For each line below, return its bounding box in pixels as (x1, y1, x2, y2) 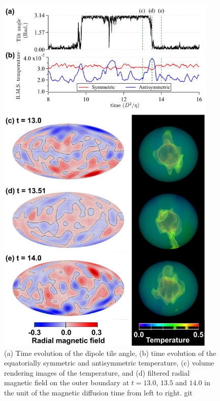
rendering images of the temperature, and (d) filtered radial (4, 367, 190, 378)
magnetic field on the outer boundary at (4, 377, 129, 388)
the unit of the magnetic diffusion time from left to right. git (4, 387, 193, 397)
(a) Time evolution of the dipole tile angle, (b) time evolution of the (4, 347, 216, 358)
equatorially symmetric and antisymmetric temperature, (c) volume (4, 357, 214, 368)
